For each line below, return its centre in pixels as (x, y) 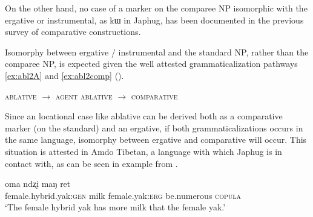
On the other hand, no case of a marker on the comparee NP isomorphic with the (156, 8)
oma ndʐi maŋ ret (38, 184)
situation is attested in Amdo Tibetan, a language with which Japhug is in (143, 151)
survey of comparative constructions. (73, 32)
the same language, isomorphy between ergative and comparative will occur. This (156, 140)
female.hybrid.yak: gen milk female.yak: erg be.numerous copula (123, 195)
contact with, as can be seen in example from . (91, 163)
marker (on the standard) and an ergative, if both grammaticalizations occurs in (154, 127)
